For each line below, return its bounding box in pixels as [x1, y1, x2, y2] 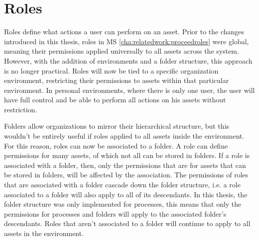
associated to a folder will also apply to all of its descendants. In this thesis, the [4, 189, 248, 199]
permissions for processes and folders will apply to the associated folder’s [4, 208, 227, 219]
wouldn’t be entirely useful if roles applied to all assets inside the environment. [4, 131, 245, 141]
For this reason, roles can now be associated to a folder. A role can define [4, 140, 228, 151]
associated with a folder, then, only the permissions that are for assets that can [4, 160, 246, 170]
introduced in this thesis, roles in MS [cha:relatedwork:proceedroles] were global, [4, 36, 249, 46]
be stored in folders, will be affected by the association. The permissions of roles [4, 169, 249, 180]
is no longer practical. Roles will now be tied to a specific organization [4, 65, 219, 76]
